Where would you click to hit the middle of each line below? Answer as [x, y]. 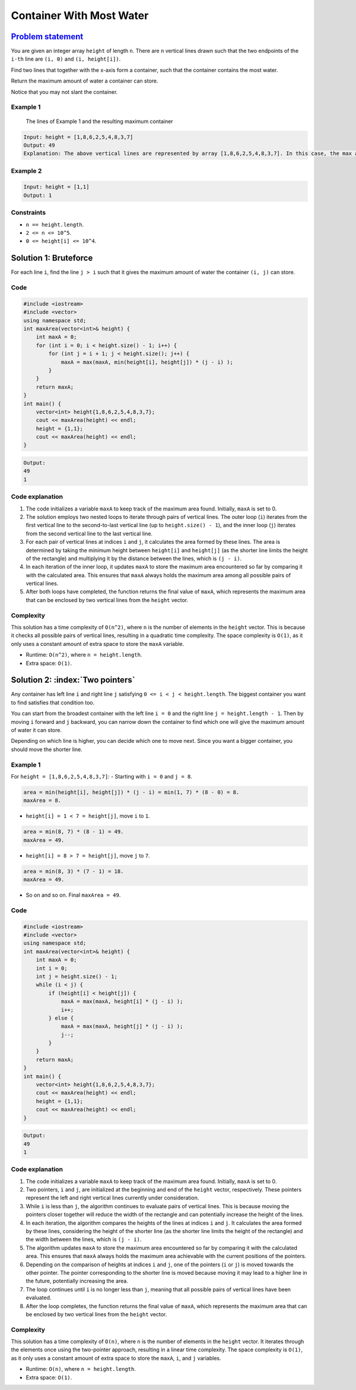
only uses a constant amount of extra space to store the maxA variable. [98, 644]
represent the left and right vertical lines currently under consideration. [112, 1198]
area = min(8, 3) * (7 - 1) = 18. [74, 871]
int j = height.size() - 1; [77, 976]
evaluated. [39, 1298]
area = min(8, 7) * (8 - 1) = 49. [74, 832]
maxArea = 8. [42, 800]
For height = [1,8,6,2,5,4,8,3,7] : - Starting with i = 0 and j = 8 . [102, 776]
